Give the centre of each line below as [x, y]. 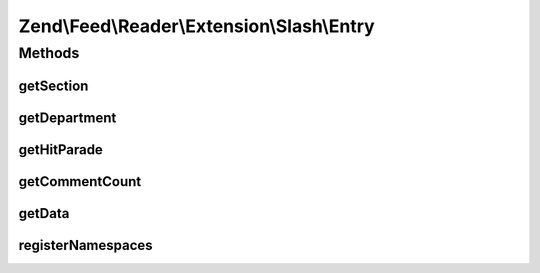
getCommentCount [80, 181]
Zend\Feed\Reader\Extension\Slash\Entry [196, 26]
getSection [53, 85]
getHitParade [61, 149]
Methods [49, 53]
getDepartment [67, 117]
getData [44, 213]
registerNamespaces [86, 245]
